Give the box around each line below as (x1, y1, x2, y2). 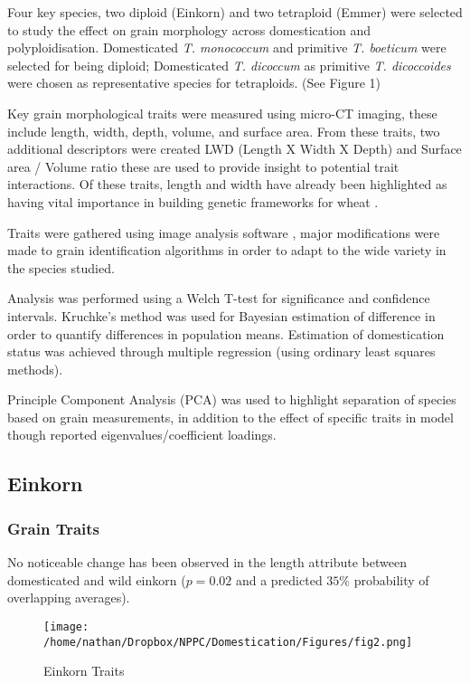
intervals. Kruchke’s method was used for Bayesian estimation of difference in (7, 306, 436, 325)
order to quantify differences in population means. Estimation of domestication (7, 324, 445, 343)
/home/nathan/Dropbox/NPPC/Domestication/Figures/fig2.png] (43, 635, 413, 649)
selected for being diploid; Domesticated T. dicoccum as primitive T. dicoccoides (7, 55, 451, 74)
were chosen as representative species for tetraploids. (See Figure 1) (7, 73, 381, 92)
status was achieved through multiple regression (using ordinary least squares (7, 342, 436, 361)
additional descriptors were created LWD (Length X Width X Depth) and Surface (7, 139, 462, 158)
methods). (7, 359, 63, 378)
